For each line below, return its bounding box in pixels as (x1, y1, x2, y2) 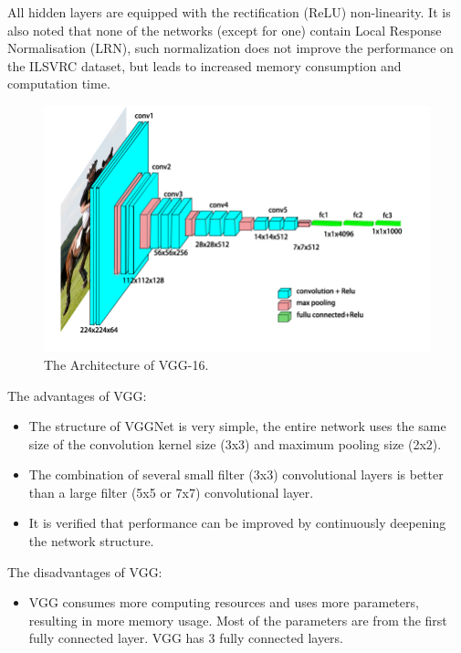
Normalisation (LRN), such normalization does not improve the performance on (7, 38, 454, 58)
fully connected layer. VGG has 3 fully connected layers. (28, 628, 343, 648)
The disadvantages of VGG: (7, 562, 162, 581)
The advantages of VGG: (7, 385, 147, 405)
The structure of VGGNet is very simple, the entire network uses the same (28, 416, 446, 436)
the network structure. (28, 532, 154, 551)
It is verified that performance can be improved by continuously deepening (28, 513, 446, 532)
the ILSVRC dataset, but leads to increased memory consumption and (7, 56, 402, 75)
